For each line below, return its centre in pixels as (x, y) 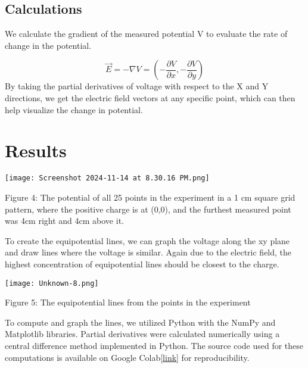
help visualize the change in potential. (74, 109)
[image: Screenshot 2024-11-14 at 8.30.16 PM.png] (107, 178)
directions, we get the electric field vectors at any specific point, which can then (150, 97)
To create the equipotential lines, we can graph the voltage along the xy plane (147, 240)
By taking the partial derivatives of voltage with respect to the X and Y (137, 86)
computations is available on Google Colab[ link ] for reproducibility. (127, 357)
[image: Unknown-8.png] (52, 283)
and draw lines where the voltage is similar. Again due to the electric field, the (148, 252)
